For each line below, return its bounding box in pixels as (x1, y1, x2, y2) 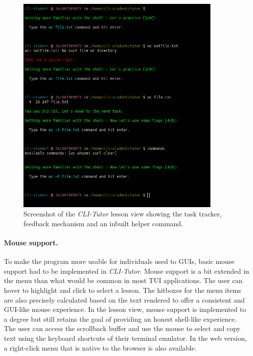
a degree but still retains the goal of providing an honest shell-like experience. (4, 313, 237, 324)
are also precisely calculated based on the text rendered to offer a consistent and (4, 294, 245, 305)
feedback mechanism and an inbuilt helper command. (23, 218, 184, 228)
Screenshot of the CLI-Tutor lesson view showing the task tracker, (23, 209, 222, 219)
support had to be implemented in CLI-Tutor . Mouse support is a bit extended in (4, 265, 249, 276)
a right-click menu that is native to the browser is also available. (4, 342, 197, 353)
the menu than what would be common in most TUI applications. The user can (4, 275, 243, 285)
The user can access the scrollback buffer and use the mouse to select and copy (4, 323, 241, 333)
